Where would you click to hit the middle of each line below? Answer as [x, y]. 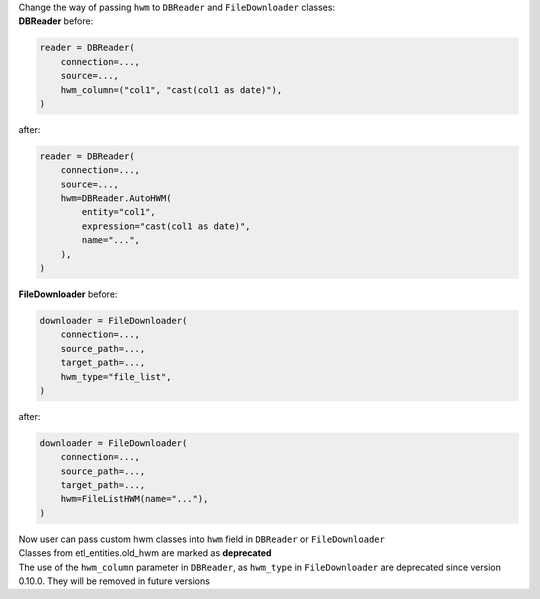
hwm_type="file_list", [116, 376]
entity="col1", [119, 212]
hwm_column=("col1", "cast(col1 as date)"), [171, 89]
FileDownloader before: [68, 294]
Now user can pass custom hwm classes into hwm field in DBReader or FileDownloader [201, 539]
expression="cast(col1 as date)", [166, 226]
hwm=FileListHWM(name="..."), [134, 499]
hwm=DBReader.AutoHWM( [116, 198]
